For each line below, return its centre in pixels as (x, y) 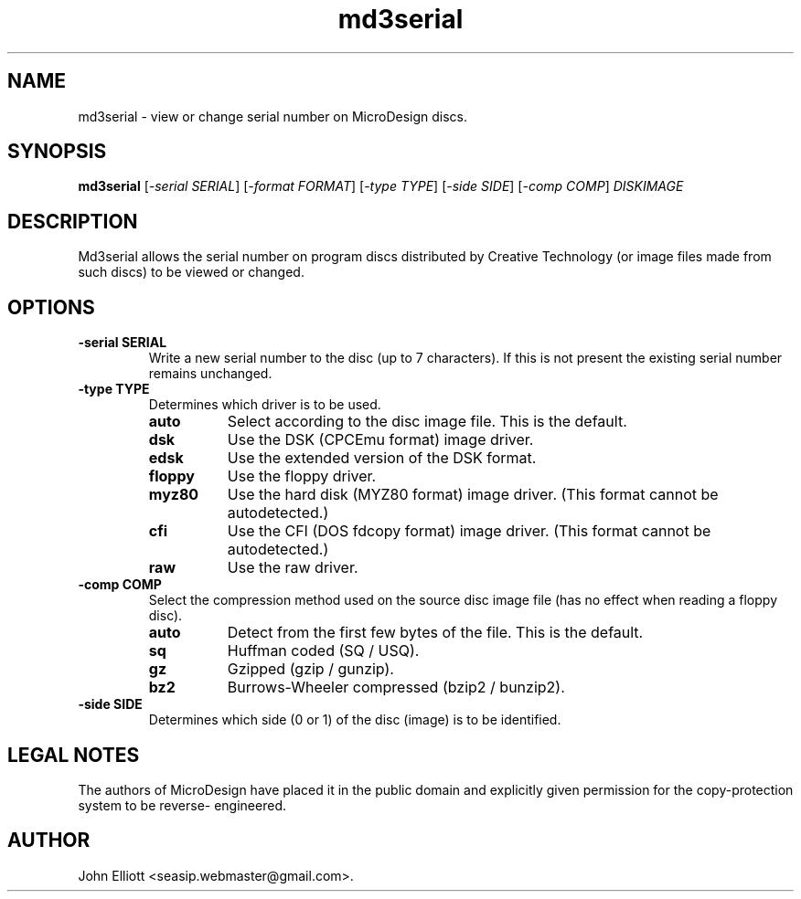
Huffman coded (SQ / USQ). (323, 651)
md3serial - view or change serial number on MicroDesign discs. (273, 116)
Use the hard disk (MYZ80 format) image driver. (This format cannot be (473, 495)
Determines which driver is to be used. (265, 405)
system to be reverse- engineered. (182, 805)
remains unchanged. (210, 374)
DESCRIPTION (73, 221)
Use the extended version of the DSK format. (382, 458)
